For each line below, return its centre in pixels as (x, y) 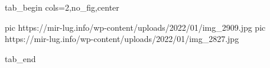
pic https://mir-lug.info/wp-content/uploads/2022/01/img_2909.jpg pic (135, 27)
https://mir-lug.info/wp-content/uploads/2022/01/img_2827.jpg (122, 39)
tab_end (20, 58)
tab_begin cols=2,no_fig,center (62, 7)
